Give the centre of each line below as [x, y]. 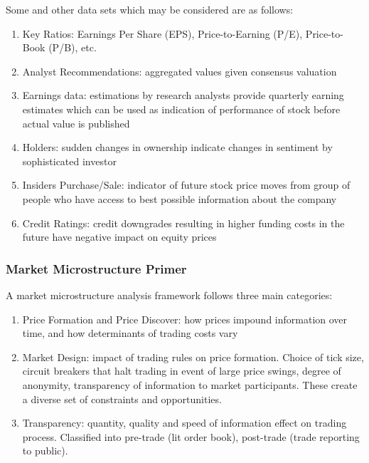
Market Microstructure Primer [96, 268]
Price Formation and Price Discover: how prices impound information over [185, 319]
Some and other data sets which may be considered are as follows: [150, 9]
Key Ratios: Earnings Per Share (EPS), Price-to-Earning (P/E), [162, 33]
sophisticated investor [69, 161]
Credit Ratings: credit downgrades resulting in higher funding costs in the [183, 223]
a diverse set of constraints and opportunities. [122, 399]
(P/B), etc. [73, 47]
